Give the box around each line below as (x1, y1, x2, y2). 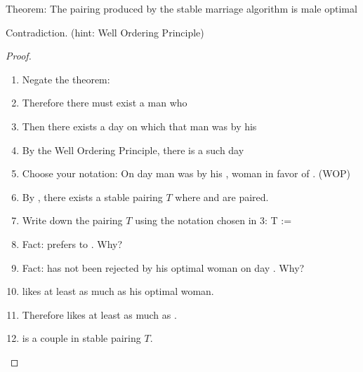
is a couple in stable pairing (22, 331, 141, 345)
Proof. (6, 48, 32, 63)
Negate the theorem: (22, 71, 110, 86)
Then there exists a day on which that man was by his (22, 118, 257, 133)
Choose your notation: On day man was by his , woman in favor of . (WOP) (22, 166, 351, 181)
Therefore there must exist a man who (22, 95, 187, 110)
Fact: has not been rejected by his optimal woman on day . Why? (22, 260, 305, 275)
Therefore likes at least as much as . (22, 307, 177, 322)
